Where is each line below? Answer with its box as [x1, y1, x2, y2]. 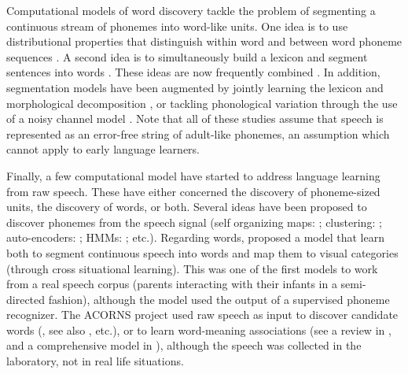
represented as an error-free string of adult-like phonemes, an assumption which [6, 125, 390, 142]
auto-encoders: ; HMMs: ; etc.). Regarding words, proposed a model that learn [6, 229, 384, 246]
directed [6, 291, 46, 307]
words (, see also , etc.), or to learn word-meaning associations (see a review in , [6, 321, 391, 338]
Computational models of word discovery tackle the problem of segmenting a [6, 2, 376, 18]
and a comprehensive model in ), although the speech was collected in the [6, 337, 362, 354]
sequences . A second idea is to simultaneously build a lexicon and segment [6, 48, 368, 65]
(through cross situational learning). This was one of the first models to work [6, 260, 378, 276]
